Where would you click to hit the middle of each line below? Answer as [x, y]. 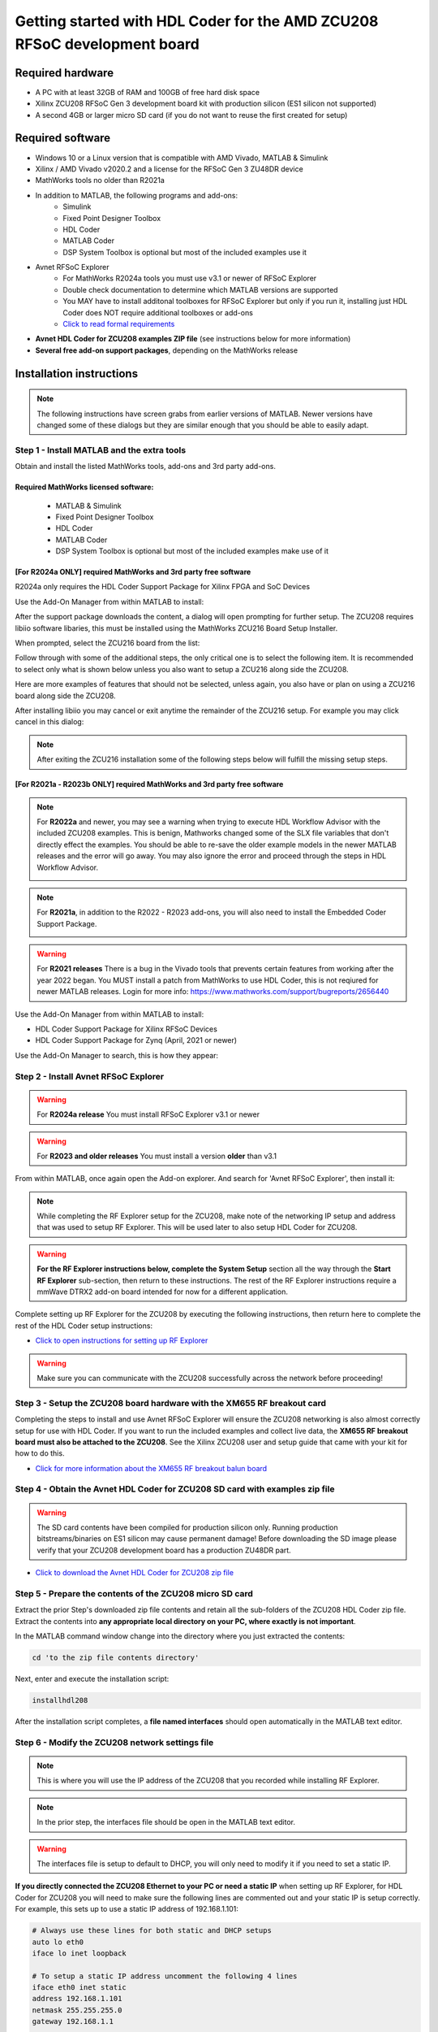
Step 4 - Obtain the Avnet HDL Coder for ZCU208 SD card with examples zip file [175, 1489]
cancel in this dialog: [49, 722]
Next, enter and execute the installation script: [92, 1679]
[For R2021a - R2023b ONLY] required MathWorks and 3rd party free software [149, 784]
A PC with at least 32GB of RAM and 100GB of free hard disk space [147, 92]
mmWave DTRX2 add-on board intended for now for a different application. [162, 1292]
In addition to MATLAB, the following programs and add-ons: [137, 195]
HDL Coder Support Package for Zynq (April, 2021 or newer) [136, 1040]
